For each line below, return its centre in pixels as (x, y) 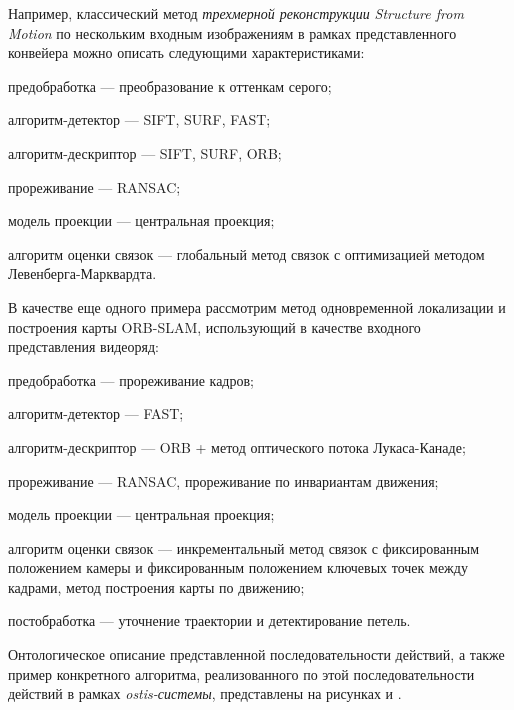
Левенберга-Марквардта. (82, 273)
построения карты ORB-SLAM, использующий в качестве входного (214, 326)
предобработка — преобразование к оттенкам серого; (170, 85)
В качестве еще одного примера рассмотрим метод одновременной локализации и (257, 306)
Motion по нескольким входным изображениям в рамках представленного (232, 32)
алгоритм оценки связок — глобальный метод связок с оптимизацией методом (246, 253)
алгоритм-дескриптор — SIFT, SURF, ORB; (145, 152)
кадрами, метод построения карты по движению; (156, 586)
